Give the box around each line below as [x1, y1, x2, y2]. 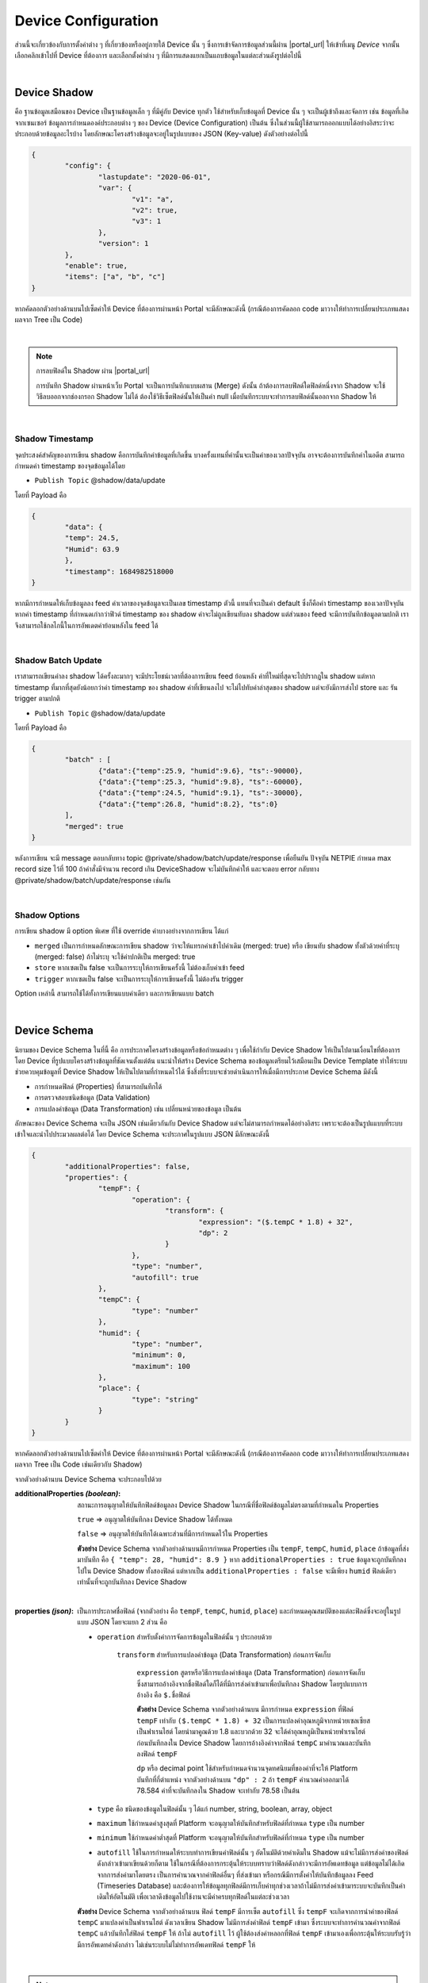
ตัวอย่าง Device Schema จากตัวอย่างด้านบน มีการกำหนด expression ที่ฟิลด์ [136, 1705, 354, 1714]
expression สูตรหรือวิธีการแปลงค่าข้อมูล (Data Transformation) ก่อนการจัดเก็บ [136, 1668, 365, 1678]
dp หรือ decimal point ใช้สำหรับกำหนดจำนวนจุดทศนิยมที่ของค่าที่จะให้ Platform [136, 1763, 358, 1773]
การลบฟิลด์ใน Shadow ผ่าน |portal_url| [36, 366, 151, 376]
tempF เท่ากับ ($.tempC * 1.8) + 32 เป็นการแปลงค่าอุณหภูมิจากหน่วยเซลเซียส [136, 1716, 371, 1725]
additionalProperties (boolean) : [14, 1489, 121, 1498]
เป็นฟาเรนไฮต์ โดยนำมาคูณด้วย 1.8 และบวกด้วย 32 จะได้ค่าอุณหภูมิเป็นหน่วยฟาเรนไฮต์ [136, 1727, 366, 1736]
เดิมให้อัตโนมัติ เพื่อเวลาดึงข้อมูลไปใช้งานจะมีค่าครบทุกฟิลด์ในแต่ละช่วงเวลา [97, 1892, 289, 1901]
